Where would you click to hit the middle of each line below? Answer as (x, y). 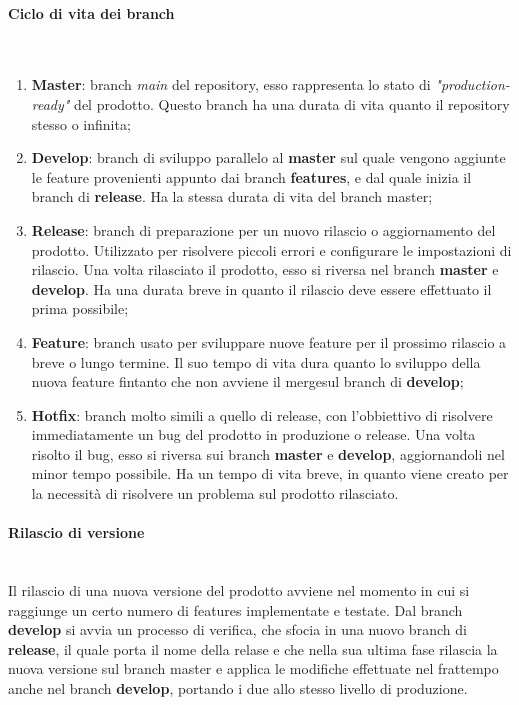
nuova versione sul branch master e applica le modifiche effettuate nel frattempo (253, 668)
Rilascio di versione (76, 532)
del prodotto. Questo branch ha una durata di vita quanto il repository (292, 103)
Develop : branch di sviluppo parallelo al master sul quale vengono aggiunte (268, 157)
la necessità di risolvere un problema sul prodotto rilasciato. (215, 493)
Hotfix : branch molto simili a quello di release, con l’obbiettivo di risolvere (262, 414)
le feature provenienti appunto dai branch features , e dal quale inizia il (251, 176)
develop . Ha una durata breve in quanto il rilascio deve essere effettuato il (261, 288)
